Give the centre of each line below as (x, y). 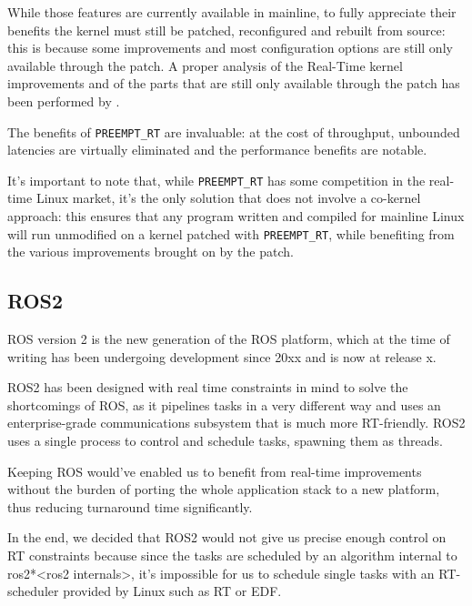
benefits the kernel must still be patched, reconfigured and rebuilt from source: (226, 30)
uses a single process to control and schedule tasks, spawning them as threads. (225, 441)
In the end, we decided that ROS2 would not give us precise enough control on (227, 537)
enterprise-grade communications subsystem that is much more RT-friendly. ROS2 (236, 423)
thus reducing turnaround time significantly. (130, 506)
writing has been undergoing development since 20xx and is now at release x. (222, 356)
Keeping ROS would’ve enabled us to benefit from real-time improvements (215, 471)
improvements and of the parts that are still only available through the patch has (234, 83)
